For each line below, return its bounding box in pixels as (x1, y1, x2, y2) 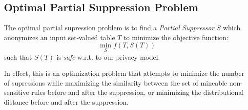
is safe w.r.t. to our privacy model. (56, 51, 160, 62)
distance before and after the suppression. (4, 96, 129, 107)
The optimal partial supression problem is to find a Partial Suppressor (4, 22, 214, 33)
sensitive (4, 87, 29, 97)
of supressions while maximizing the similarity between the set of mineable (4, 77, 227, 88)
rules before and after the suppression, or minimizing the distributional (31, 87, 244, 97)
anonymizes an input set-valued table (4, 32, 115, 42)
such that (4, 51, 32, 62)
